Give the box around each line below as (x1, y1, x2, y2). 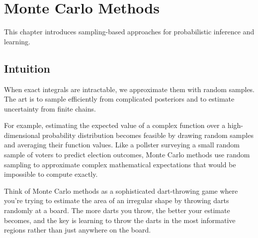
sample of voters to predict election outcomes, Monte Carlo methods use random (4, 149, 250, 160)
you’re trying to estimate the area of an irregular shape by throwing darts (4, 195, 229, 206)
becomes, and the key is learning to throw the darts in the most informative (4, 215, 236, 225)
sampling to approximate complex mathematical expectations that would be (4, 159, 236, 169)
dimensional (4, 129, 40, 140)
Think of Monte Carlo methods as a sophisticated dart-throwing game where (4, 185, 238, 196)
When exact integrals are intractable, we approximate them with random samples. (4, 84, 255, 94)
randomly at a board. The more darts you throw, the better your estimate (4, 205, 230, 216)
